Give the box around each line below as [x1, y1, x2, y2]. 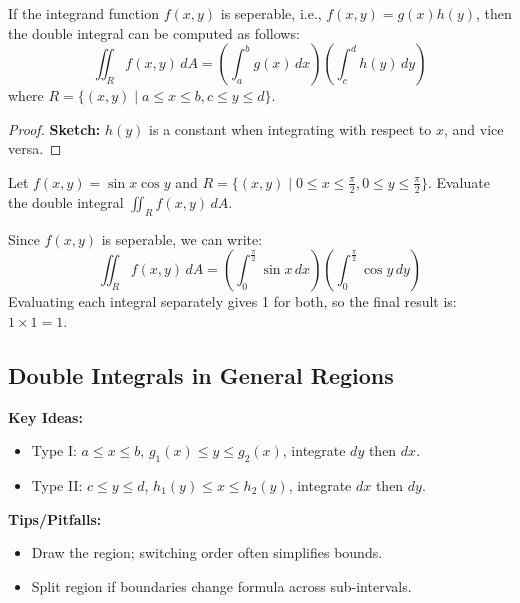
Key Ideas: [8, 406, 83, 427]
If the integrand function [8, 3, 159, 23]
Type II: [31, 474, 83, 495]
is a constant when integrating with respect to [149, 118, 432, 139]
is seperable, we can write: [101, 228, 263, 249]
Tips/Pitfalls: [8, 508, 102, 529]
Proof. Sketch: [8, 118, 101, 139]
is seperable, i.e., [220, 3, 322, 23]
